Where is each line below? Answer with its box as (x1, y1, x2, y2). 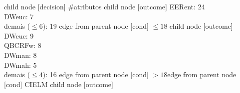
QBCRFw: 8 (4, 40, 41, 50)
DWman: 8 (4, 49, 37, 60)
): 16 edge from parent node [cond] (42, 69, 149, 80)
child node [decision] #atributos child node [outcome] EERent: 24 (4, 1, 205, 11)
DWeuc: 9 (4, 30, 34, 41)
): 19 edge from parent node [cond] (42, 21, 149, 31)
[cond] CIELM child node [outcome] (4, 79, 113, 89)
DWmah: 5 (4, 59, 37, 70)
